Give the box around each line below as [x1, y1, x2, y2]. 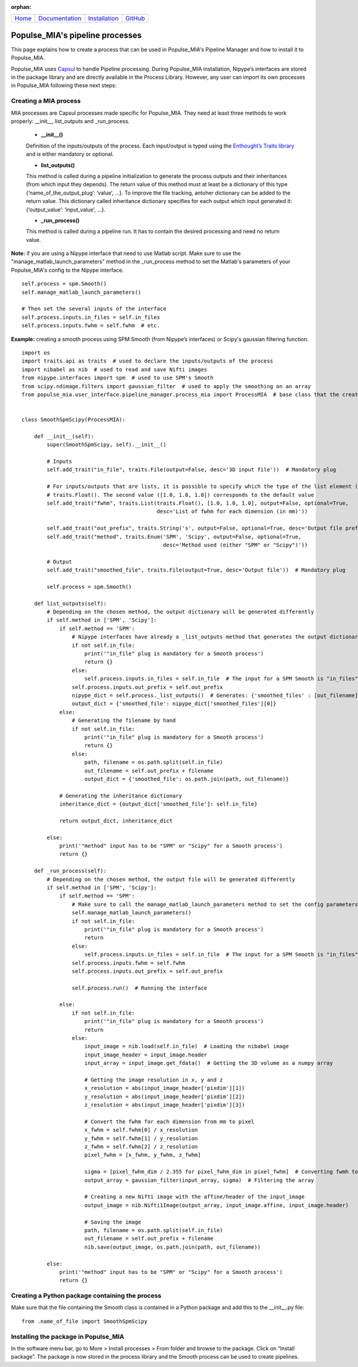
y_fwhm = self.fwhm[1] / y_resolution [84, 1135, 198, 1142]
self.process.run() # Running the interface [72, 984, 208, 991]
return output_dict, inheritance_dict [59, 817, 173, 824]
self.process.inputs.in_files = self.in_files [21, 314, 161, 321]
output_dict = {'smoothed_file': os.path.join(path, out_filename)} [84, 775, 289, 782]
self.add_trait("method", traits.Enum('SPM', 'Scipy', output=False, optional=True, [47, 533, 302, 540]
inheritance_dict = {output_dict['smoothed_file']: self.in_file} [59, 801, 258, 807]
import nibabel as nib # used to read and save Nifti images [21, 366, 208, 373]
